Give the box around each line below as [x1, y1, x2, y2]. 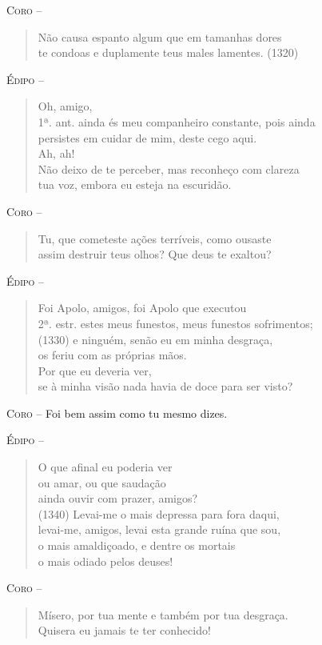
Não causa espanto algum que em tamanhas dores [38, 28, 282, 45]
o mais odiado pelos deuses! [38, 552, 173, 569]
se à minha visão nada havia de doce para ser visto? [38, 378, 293, 395]
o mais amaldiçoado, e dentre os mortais [38, 537, 236, 554]
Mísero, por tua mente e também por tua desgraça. [38, 606, 288, 623]
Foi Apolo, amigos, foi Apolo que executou [38, 299, 247, 316]
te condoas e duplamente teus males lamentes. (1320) [38, 44, 299, 61]
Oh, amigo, [38, 98, 93, 114]
